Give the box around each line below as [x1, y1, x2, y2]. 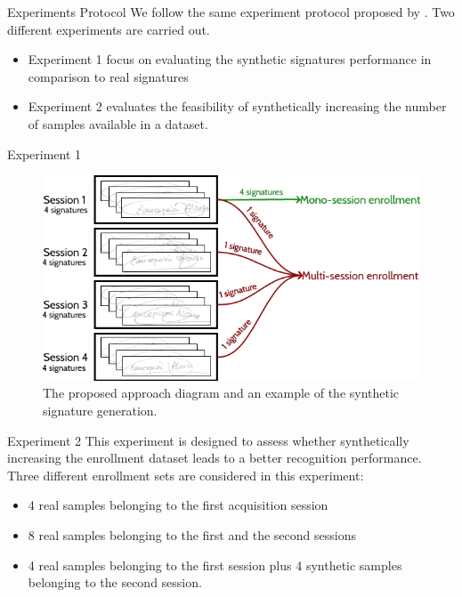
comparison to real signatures [28, 67, 189, 85]
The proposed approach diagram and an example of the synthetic [43, 383, 400, 402]
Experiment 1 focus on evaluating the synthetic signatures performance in [28, 50, 432, 69]
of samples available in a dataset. [28, 114, 208, 133]
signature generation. [43, 401, 158, 420]
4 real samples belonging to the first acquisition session [28, 496, 328, 514]
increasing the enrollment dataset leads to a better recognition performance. [7, 448, 422, 467]
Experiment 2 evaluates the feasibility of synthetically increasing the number [28, 97, 447, 116]
